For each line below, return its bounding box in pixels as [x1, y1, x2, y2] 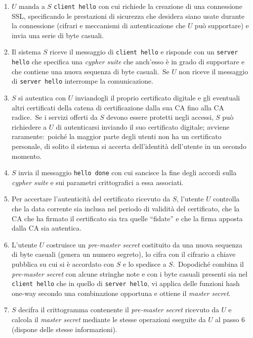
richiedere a [11, 121, 47, 132]
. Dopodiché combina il [172, 258, 244, 269]
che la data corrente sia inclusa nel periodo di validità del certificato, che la [11, 203, 240, 213]
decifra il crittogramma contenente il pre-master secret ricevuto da [18, 304, 219, 315]
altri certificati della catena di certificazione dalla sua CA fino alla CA [11, 102, 224, 112]
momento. [11, 150, 42, 161]
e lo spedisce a [123, 258, 167, 269]
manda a [19, 1, 45, 11]
